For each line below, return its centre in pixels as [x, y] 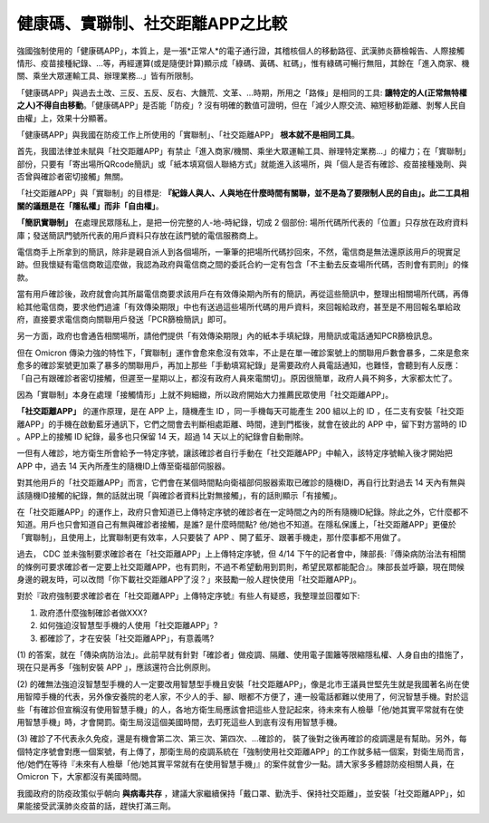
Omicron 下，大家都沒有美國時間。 [81, 777]
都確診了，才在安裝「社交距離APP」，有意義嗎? [127, 638]
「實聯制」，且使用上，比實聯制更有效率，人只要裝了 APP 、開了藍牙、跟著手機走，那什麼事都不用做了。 [211, 537]
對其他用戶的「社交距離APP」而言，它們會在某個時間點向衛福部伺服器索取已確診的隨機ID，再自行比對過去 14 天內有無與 [241, 483]
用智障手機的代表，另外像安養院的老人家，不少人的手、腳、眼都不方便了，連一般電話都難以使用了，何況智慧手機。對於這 [243, 697]
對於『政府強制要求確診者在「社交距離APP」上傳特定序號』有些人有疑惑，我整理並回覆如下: [188, 596]
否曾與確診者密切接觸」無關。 [72, 177]
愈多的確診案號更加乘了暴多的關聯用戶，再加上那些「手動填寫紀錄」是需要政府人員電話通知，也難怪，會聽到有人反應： [239, 365]
